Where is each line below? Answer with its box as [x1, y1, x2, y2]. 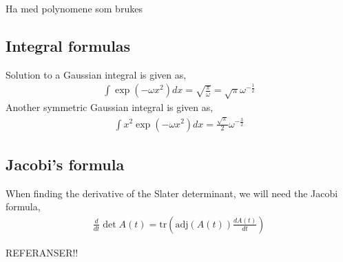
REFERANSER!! [6, 245, 79, 259]
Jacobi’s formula [6, 153, 125, 174]
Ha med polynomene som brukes [6, 1, 143, 15]
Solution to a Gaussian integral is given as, [6, 67, 187, 81]
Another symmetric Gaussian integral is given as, [6, 100, 214, 114]
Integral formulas [6, 34, 131, 56]
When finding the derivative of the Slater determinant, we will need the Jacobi [6, 185, 338, 200]
